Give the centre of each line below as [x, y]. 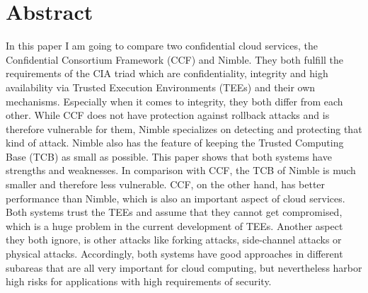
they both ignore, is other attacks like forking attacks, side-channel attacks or [174, 240]
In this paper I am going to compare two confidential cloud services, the [162, 46]
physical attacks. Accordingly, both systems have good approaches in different [174, 254]
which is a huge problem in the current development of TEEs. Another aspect [174, 225]
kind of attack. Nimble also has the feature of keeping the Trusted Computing [175, 143]
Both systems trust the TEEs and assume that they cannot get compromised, [174, 212]
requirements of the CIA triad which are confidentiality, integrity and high [167, 73]
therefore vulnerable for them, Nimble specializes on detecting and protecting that [184, 128]
